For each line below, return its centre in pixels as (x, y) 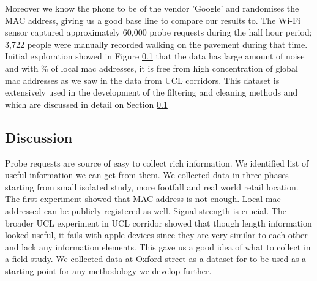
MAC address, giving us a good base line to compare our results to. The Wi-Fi (153, 20)
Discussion (39, 137)
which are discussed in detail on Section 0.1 (86, 104)
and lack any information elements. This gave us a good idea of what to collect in (158, 246)
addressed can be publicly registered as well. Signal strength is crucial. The (146, 210)
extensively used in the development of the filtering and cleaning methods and (151, 92)
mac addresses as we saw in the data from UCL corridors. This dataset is (142, 80)
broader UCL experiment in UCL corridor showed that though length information (158, 223)
